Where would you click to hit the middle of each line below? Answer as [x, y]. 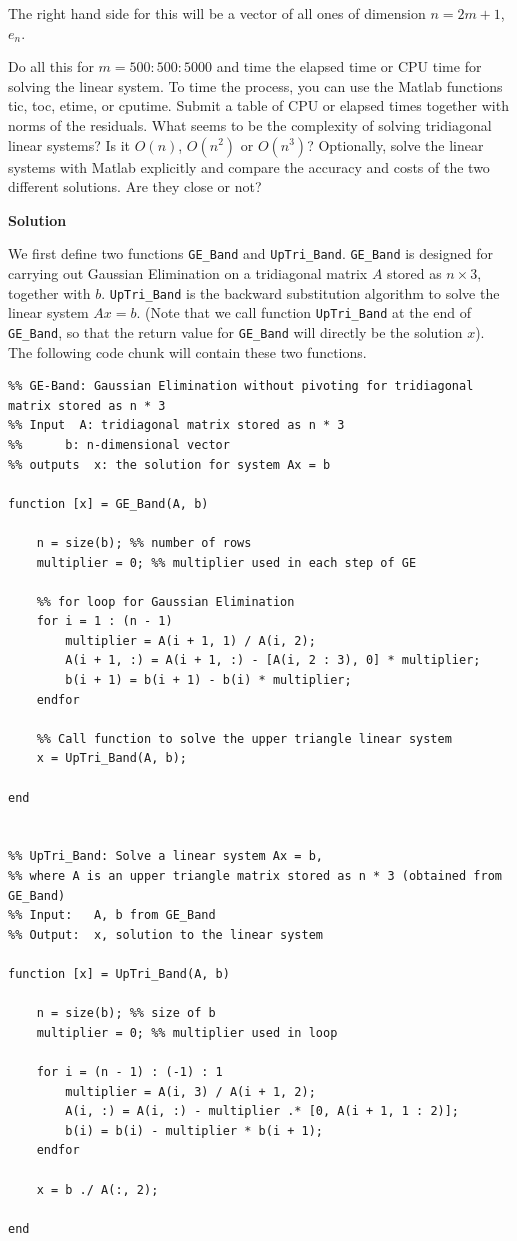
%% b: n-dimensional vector [119, 444]
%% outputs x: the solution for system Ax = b [169, 464]
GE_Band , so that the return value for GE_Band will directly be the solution [235, 331]
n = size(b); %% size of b [126, 1013]
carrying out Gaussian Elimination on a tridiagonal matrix [188, 273]
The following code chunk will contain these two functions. [187, 351]
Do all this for [51, 66]
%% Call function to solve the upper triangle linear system [244, 738]
